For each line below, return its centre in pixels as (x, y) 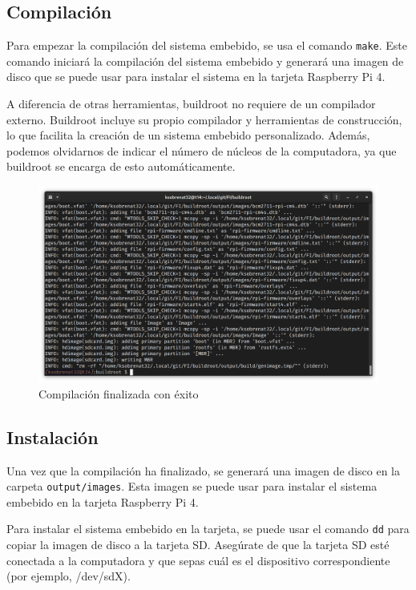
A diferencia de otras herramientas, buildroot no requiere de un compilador (191, 104)
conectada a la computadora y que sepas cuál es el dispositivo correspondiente (198, 560)
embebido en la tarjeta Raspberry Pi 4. (103, 501)
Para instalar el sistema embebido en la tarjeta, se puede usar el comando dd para (208, 529)
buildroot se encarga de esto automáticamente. (121, 166)
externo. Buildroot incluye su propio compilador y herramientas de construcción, (204, 119)
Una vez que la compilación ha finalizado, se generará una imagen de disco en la (203, 470)
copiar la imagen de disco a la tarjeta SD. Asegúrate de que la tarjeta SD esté (198, 545)
